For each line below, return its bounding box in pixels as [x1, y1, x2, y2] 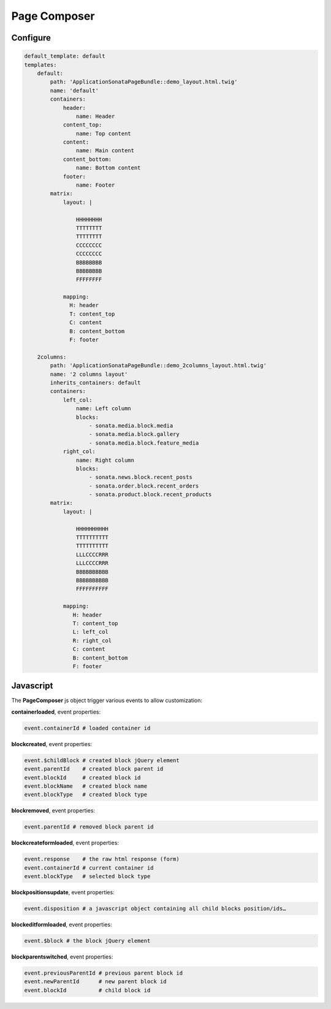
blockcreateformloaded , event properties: [11, 839, 120, 847]
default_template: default [24, 53, 105, 60]
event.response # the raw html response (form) [24, 855, 180, 863]
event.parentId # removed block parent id [24, 824, 154, 830]
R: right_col [72, 637, 112, 644]
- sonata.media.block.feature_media [89, 439, 199, 446]
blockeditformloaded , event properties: [11, 921, 113, 928]
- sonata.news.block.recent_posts [89, 473, 192, 481]
